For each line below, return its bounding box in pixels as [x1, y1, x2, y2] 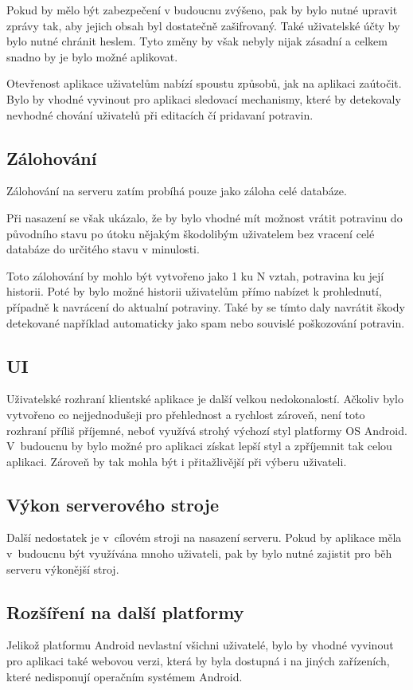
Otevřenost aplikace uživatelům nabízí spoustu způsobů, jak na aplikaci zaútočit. [6, 75, 402, 92]
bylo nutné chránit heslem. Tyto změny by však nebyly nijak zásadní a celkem [6, 33, 388, 49]
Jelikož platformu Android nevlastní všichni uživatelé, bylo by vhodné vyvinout [6, 637, 394, 653]
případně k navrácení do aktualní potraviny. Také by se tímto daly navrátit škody [6, 298, 405, 315]
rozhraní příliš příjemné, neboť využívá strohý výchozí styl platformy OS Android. [6, 421, 407, 438]
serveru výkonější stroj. [6, 560, 119, 577]
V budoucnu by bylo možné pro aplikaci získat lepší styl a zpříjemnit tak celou [6, 437, 392, 454]
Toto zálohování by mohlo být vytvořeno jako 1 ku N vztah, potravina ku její [6, 267, 384, 284]
